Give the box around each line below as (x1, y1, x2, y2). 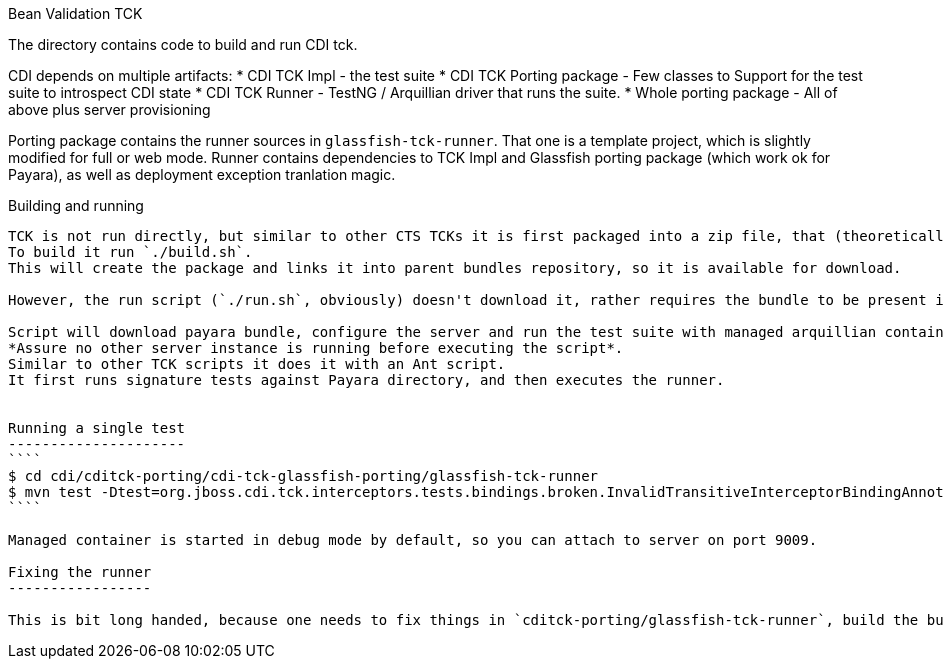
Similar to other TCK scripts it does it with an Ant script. (8, 356, 506, 372)
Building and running (8, 197, 144, 214)
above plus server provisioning (8, 101, 211, 118)
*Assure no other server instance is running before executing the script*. (8, 340, 624, 356)
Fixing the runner (8, 564, 152, 580)
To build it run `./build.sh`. (8, 244, 253, 260)
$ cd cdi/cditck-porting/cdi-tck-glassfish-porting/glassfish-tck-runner (8, 468, 599, 484)
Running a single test (8, 420, 186, 436)
